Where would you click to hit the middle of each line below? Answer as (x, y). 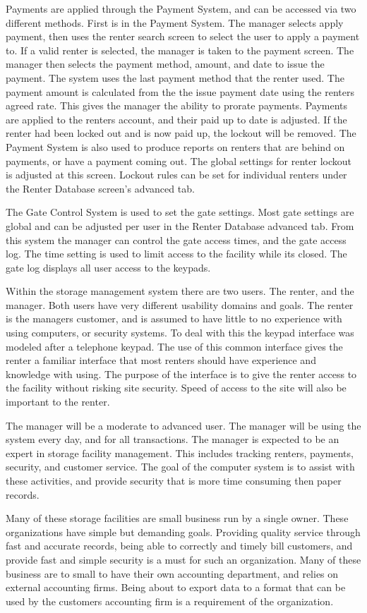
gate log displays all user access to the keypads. (108, 267)
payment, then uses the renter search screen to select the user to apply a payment (183, 36)
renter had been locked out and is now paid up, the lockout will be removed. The (181, 133)
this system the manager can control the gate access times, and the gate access (176, 239)
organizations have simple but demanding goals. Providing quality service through (183, 532)
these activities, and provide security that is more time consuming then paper (174, 480)
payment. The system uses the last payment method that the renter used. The (175, 77)
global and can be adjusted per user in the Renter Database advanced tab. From (180, 225)
